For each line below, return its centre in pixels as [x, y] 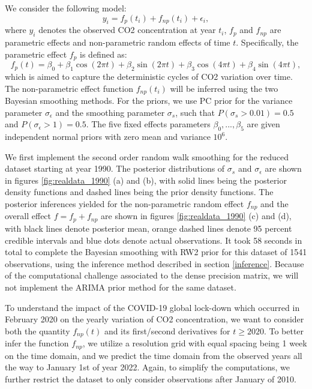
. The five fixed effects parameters [148, 124]
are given [263, 124]
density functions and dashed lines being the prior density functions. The [139, 192]
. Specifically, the [267, 42]
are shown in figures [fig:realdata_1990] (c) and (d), [196, 216]
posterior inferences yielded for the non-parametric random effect [124, 204]
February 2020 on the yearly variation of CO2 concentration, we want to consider [154, 319]
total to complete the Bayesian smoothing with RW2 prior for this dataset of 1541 [156, 252]
